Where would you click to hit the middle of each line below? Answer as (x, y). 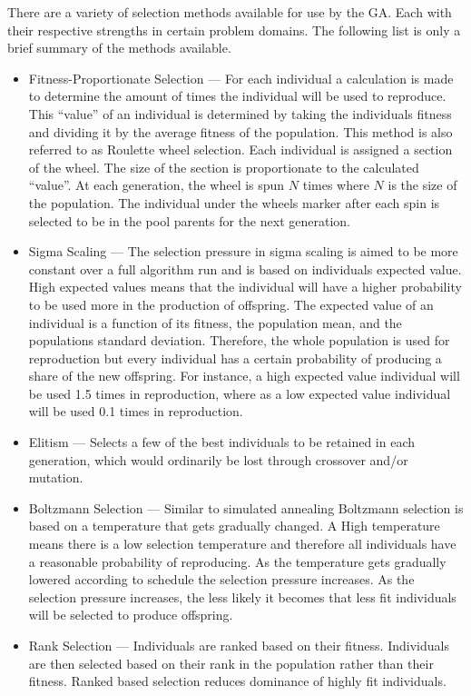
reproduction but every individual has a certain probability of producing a (235, 358)
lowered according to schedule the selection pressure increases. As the (221, 579)
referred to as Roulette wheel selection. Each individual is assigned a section (240, 149)
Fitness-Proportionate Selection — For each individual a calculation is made (241, 78)
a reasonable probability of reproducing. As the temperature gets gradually (237, 561)
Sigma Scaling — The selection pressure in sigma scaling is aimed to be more (243, 251)
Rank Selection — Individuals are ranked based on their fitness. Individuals (239, 645)
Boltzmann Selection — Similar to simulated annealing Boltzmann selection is (246, 507)
